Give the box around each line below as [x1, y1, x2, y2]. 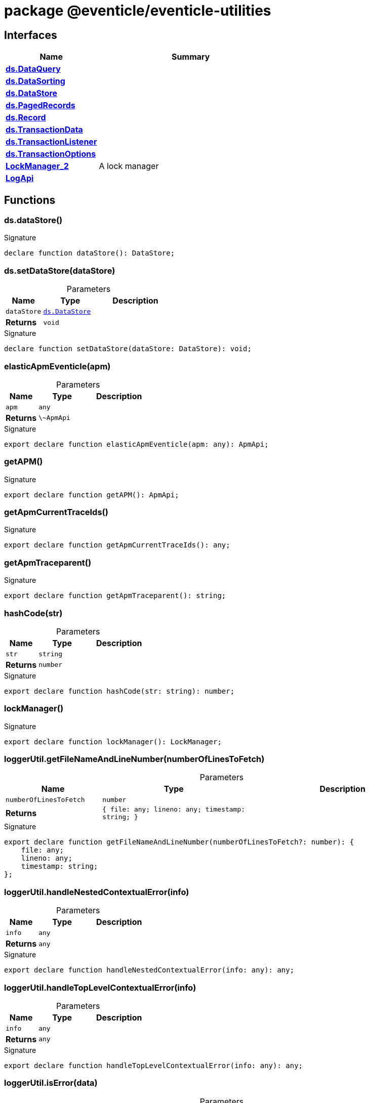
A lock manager [99, 161, 159, 172]
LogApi [6, 173, 34, 184]
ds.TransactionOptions [6, 149, 96, 159]
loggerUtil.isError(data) [4, 1078, 98, 1088]
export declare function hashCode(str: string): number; [4, 687, 235, 695]
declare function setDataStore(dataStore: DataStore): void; [4, 345, 252, 353]
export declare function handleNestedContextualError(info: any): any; [4, 966, 295, 974]
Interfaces [4, 28, 57, 41]
